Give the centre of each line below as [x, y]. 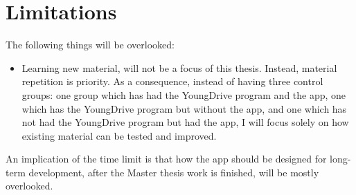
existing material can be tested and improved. [119, 135]
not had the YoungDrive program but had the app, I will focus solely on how [185, 122]
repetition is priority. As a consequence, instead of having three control [172, 81]
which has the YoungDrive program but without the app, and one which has [184, 108]
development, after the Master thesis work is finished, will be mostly [174, 172]
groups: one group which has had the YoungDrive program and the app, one [184, 94]
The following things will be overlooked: [90, 45]
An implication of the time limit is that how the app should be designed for [166, 159]
